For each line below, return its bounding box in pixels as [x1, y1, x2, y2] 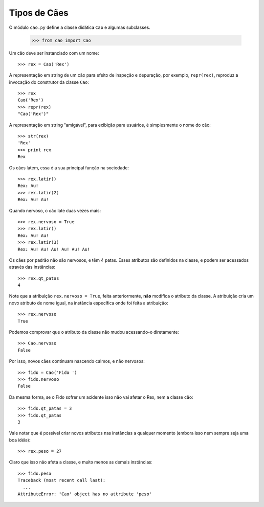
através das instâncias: [9, 264, 56, 270]
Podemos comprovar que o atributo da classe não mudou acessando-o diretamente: [9, 329, 179, 335]
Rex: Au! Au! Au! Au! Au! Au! [18, 246, 90, 252]
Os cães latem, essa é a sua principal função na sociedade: [9, 164, 129, 171]
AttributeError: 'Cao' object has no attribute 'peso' [18, 491, 152, 497]
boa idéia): [9, 437, 31, 443]
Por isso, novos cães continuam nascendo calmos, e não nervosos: [9, 358, 145, 364]
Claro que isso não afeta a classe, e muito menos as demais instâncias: [9, 459, 153, 465]
